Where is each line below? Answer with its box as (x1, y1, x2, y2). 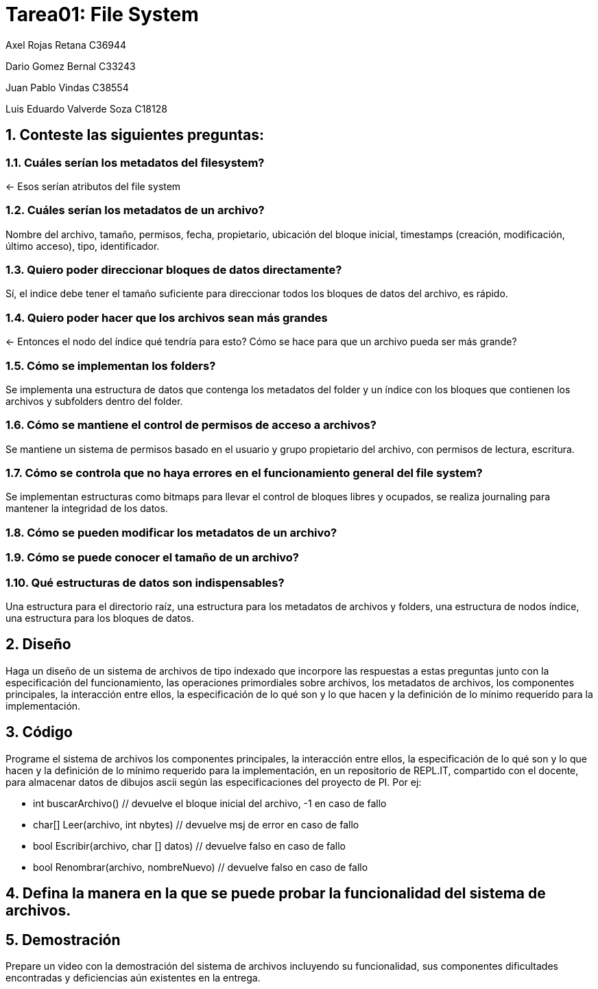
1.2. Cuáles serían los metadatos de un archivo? (5, 203, 265, 218)
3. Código (5, 723, 73, 741)
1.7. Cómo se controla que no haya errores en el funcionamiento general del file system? (5, 466, 483, 480)
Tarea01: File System (5, 3, 199, 26)
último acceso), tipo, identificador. (5, 240, 160, 252)
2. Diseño (5, 636, 71, 653)
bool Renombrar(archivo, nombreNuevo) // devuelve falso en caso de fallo (33, 861, 368, 873)
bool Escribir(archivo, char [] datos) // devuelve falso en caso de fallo (33, 839, 346, 852)
